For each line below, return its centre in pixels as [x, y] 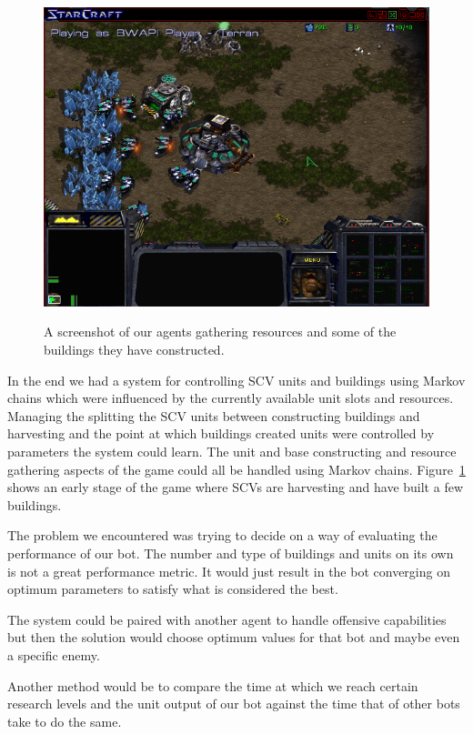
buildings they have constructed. [134, 350]
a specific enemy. [54, 654]
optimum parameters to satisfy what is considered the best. [173, 589]
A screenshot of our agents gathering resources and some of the [220, 332]
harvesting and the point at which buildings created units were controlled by [221, 433]
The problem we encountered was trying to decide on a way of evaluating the [222, 535]
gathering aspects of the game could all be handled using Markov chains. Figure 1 [236, 469]
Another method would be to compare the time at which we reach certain [213, 685]
